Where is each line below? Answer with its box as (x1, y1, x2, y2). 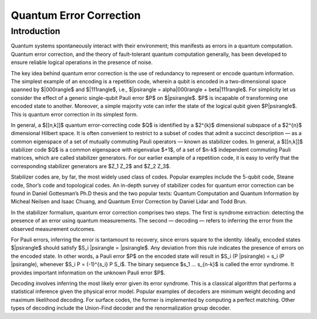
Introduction (11, 26, 60, 36)
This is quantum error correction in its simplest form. (11, 110, 138, 117)
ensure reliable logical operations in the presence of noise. (11, 59, 153, 66)
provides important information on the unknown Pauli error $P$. (11, 269, 166, 276)
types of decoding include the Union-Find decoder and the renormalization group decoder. (11, 304, 231, 311)
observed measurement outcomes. (11, 225, 96, 232)
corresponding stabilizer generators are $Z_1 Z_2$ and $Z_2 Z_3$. (11, 162, 171, 170)
